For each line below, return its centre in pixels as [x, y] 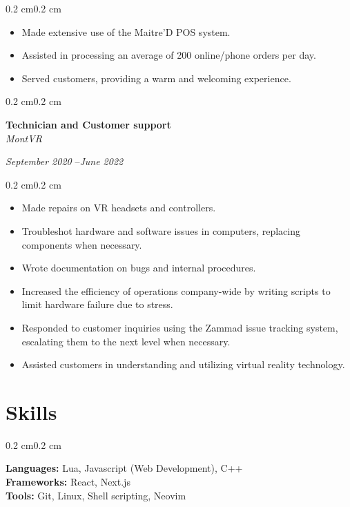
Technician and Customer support [88, 124]
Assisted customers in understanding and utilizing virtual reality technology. [183, 364]
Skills [31, 411]
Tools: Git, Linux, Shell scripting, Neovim [96, 495]
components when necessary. [82, 244]
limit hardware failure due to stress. [97, 304]
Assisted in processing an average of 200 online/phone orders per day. [169, 55]
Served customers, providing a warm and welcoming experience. [156, 78]
